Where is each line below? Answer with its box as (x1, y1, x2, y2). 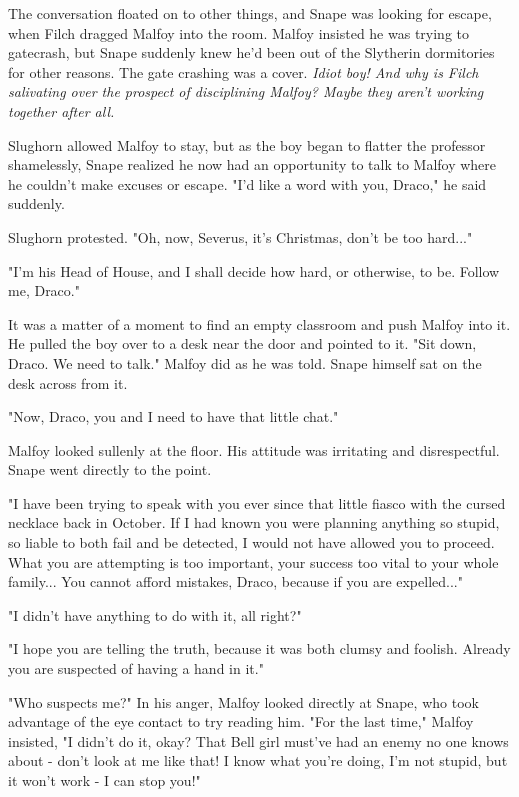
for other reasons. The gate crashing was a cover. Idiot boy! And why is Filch (8, 61, 479, 82)
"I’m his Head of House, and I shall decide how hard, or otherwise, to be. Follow (8, 260, 500, 281)
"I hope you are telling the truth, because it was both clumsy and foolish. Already (8, 638, 511, 659)
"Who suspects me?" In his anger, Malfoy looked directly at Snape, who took (8, 691, 479, 712)
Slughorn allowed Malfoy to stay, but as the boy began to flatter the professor (8, 134, 486, 155)
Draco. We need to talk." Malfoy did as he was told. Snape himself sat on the (8, 352, 482, 373)
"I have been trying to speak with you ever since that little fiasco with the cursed (8, 492, 506, 513)
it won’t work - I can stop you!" (8, 770, 201, 790)
